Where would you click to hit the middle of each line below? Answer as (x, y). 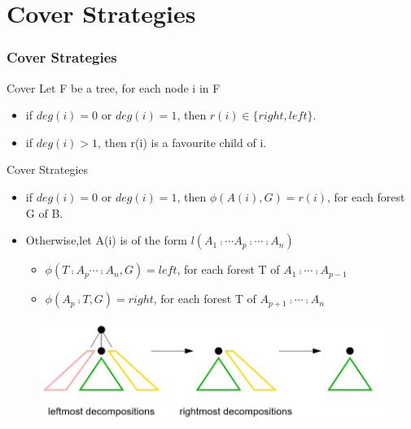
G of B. (44, 212)
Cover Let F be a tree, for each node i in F (114, 87)
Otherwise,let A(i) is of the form (106, 240)
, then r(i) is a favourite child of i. (182, 142)
